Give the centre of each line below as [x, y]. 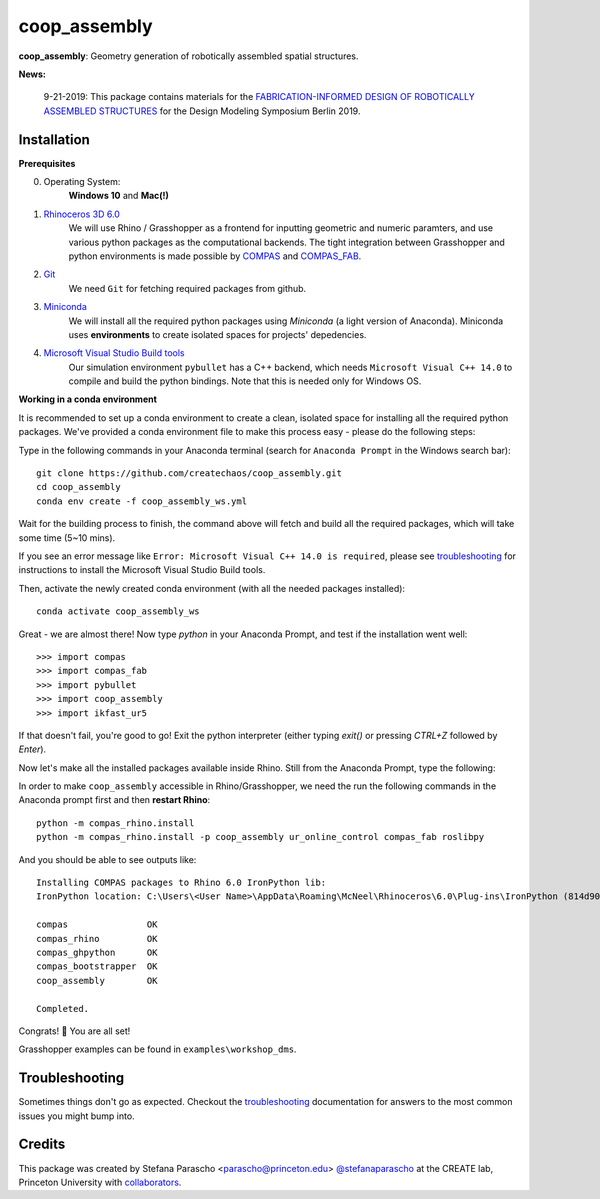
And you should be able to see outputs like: [107, 859]
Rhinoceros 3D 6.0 [81, 214]
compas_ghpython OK [97, 952]
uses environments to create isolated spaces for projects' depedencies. [217, 334]
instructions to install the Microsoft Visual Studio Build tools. [142, 570]
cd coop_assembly [78, 487]
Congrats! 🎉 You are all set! [74, 1031]
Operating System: [82, 182]
